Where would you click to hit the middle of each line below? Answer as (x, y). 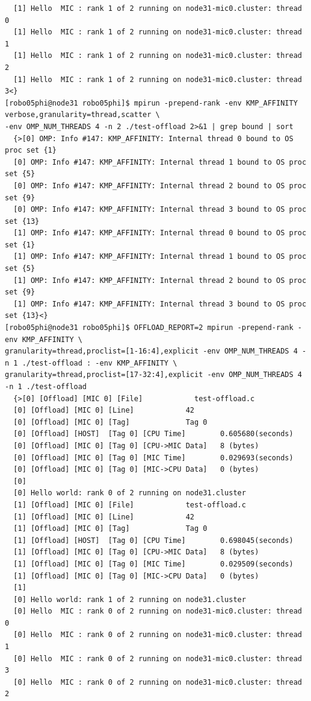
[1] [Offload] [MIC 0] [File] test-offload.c (130, 505)
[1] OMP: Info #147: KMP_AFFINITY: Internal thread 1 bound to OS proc (160, 257)
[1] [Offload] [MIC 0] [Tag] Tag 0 (110, 529)
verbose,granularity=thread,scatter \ (82, 115)
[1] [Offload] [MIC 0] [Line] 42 (104, 517)
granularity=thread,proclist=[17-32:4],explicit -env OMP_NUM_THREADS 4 (153, 375)
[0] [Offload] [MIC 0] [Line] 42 (104, 411)
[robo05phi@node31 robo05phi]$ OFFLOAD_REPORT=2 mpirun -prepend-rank (149, 328)
